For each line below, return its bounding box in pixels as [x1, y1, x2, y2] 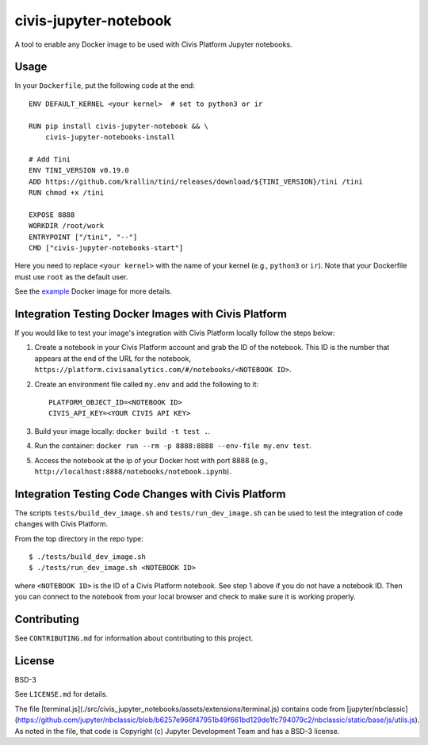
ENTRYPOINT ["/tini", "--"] [29, 232, 138, 241]
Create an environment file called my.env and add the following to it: [34, 379, 259, 389]
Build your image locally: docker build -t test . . [34, 426, 211, 435]
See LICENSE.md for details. [14, 690, 109, 699]
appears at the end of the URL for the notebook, [34, 353, 192, 363]
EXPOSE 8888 [29, 210, 75, 219]
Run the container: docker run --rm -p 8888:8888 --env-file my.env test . [34, 441, 312, 450]
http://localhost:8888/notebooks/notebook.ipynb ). [34, 466, 231, 476]
